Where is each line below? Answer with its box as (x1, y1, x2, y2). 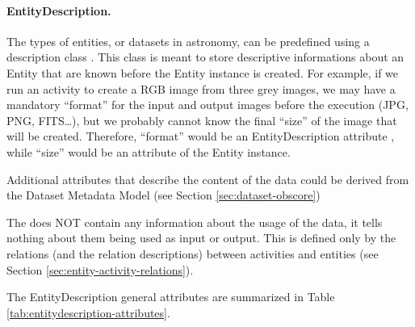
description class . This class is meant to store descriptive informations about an (6, 48, 405, 65)
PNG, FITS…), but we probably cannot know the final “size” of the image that (6, 111, 397, 128)
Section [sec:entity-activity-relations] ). (6, 261, 194, 278)
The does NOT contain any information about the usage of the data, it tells (6, 213, 383, 230)
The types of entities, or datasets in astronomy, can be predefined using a (6, 32, 370, 49)
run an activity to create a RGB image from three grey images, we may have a (6, 80, 396, 97)
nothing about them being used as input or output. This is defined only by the (6, 229, 396, 246)
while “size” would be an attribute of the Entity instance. (6, 143, 291, 160)
